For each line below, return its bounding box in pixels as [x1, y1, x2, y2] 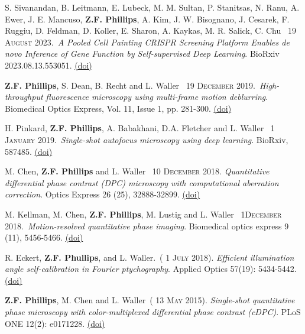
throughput [5, 90, 43, 103]
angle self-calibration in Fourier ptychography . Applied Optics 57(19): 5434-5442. [5, 262, 297, 275]
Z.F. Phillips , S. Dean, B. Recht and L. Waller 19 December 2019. [5, 79, 255, 91]
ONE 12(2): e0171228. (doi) [5, 317, 105, 329]
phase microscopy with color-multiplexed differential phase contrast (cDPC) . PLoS [5, 306, 301, 318]
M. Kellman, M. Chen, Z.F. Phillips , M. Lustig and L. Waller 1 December [5, 207, 282, 220]
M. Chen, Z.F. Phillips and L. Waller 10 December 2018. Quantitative [5, 165, 270, 177]
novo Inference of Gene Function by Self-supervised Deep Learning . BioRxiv [5, 47, 280, 60]
